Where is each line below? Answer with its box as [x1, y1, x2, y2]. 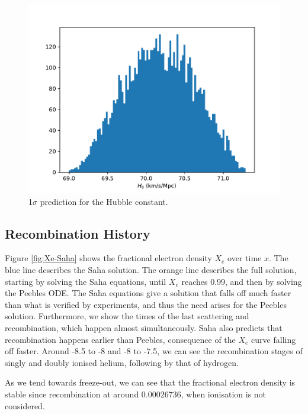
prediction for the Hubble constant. [40, 195, 168, 207]
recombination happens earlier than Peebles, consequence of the [5, 333, 236, 345]
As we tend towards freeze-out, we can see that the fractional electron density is [5, 376, 296, 389]
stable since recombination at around [5, 387, 139, 400]
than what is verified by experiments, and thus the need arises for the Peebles [5, 298, 287, 310]
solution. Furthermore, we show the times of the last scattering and [5, 310, 249, 322]
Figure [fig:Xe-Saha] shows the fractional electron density [5, 252, 212, 264]
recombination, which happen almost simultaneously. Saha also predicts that [5, 321, 283, 333]
